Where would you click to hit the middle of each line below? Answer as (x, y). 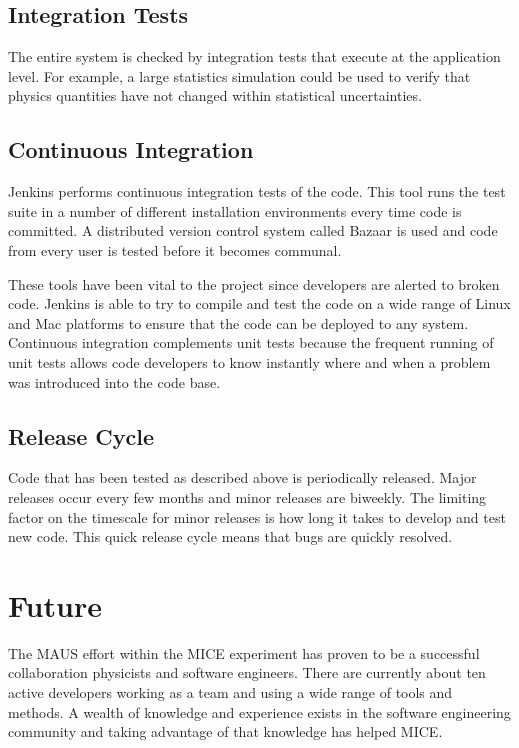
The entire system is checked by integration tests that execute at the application (254, 56)
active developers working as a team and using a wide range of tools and (230, 692)
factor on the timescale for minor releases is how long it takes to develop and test (257, 516)
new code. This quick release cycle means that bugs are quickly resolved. (230, 536)
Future (55, 604)
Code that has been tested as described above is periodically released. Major (242, 477)
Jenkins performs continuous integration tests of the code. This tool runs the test (257, 191)
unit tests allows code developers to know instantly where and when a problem (249, 361)
